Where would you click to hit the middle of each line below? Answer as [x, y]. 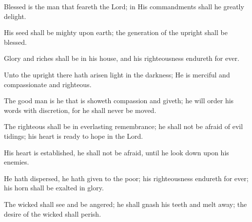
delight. [15, 16]
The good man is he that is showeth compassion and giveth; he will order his [119, 101]
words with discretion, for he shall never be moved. [80, 110]
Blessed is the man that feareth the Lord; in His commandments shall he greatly [124, 6]
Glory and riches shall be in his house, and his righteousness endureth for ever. [122, 58]
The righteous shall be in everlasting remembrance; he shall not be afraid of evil [124, 126]
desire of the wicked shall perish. [53, 213]
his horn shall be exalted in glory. [54, 188]
